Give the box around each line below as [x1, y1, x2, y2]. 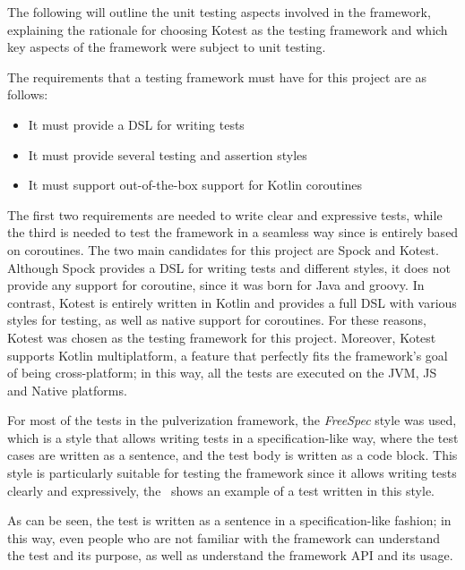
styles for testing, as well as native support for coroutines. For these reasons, [7, 311, 426, 329]
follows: [7, 85, 48, 104]
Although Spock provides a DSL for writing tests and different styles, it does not [7, 258, 451, 276]
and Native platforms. [7, 380, 127, 399]
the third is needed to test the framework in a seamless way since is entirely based [7, 223, 459, 242]
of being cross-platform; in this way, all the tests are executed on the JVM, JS [7, 363, 437, 382]
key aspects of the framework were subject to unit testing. [7, 38, 326, 56]
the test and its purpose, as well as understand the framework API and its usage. [7, 546, 453, 565]
